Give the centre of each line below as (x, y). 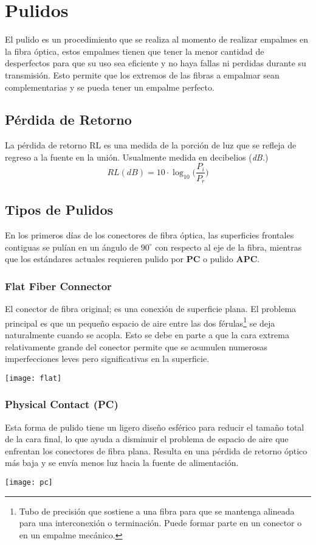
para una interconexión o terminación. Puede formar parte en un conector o (160, 523)
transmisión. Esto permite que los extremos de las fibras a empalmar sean (142, 75)
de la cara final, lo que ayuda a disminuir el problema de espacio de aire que (147, 439)
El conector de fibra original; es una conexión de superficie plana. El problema (151, 309)
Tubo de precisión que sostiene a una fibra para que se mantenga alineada (157, 511)
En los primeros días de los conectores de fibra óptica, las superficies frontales (149, 235)
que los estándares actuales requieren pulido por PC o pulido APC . (132, 259)
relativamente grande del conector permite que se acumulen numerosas (136, 346)
